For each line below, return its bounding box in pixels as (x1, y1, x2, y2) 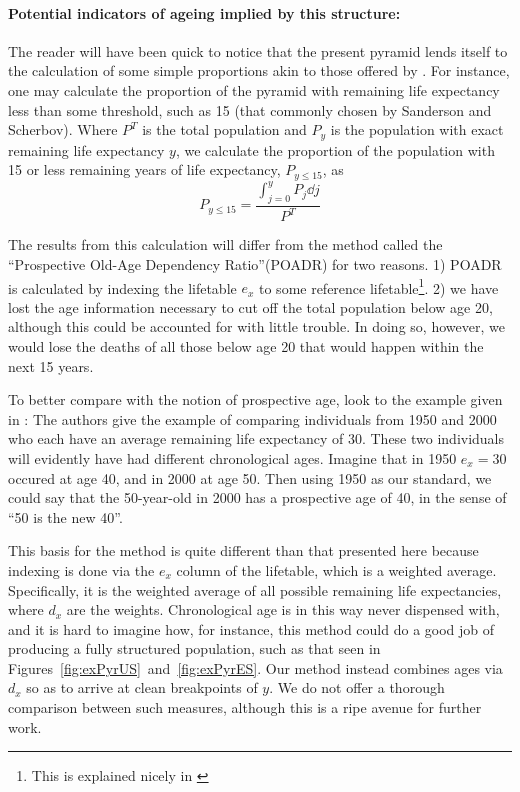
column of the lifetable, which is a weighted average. (176, 559, 497, 580)
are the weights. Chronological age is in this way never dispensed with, (66, 599, 500, 620)
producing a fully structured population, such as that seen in (8, 638, 381, 659)
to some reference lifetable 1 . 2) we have (259, 274, 499, 298)
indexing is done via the (8, 559, 155, 580)
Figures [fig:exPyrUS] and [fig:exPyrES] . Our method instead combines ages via (8, 657, 503, 678)
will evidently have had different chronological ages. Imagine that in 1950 (8, 447, 457, 468)
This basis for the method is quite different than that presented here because (8, 540, 479, 561)
